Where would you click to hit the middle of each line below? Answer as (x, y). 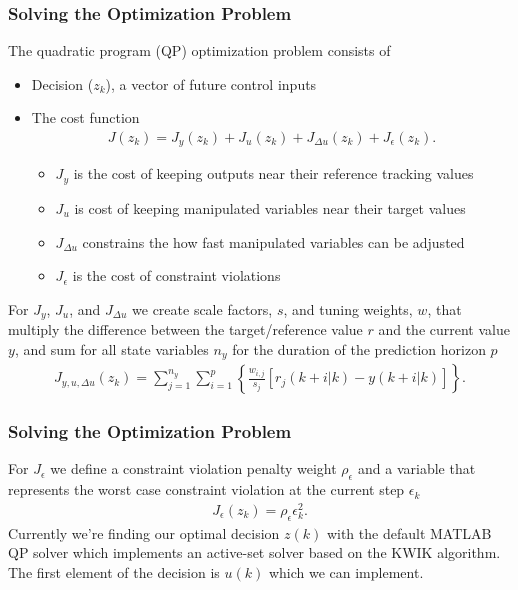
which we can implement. (346, 571)
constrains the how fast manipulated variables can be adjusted (273, 241)
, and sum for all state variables (111, 348)
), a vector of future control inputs (211, 83)
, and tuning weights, (348, 308)
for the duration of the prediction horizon (359, 348)
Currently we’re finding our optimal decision (144, 532)
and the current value (444, 329)
